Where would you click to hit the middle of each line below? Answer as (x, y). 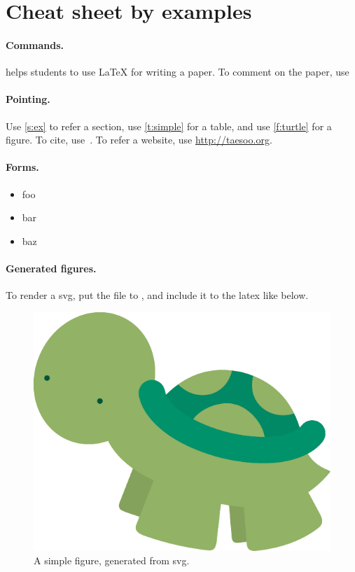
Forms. (22, 167)
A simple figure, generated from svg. (112, 560)
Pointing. (28, 99)
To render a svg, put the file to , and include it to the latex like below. (157, 295)
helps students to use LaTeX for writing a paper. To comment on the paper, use (177, 72)
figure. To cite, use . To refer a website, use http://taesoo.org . (139, 140)
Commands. (35, 44)
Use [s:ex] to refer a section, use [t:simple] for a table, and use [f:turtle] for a (169, 126)
